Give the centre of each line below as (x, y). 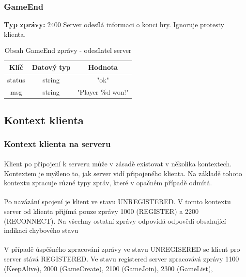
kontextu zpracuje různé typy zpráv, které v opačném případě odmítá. (108, 183)
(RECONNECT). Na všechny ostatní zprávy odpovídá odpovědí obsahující (115, 220)
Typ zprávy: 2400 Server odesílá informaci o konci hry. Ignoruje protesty (114, 24)
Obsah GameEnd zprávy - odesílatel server (68, 50)
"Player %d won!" (103, 91)
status (16, 79)
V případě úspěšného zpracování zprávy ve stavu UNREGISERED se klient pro (122, 249)
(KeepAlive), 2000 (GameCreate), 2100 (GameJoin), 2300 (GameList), (108, 268)
